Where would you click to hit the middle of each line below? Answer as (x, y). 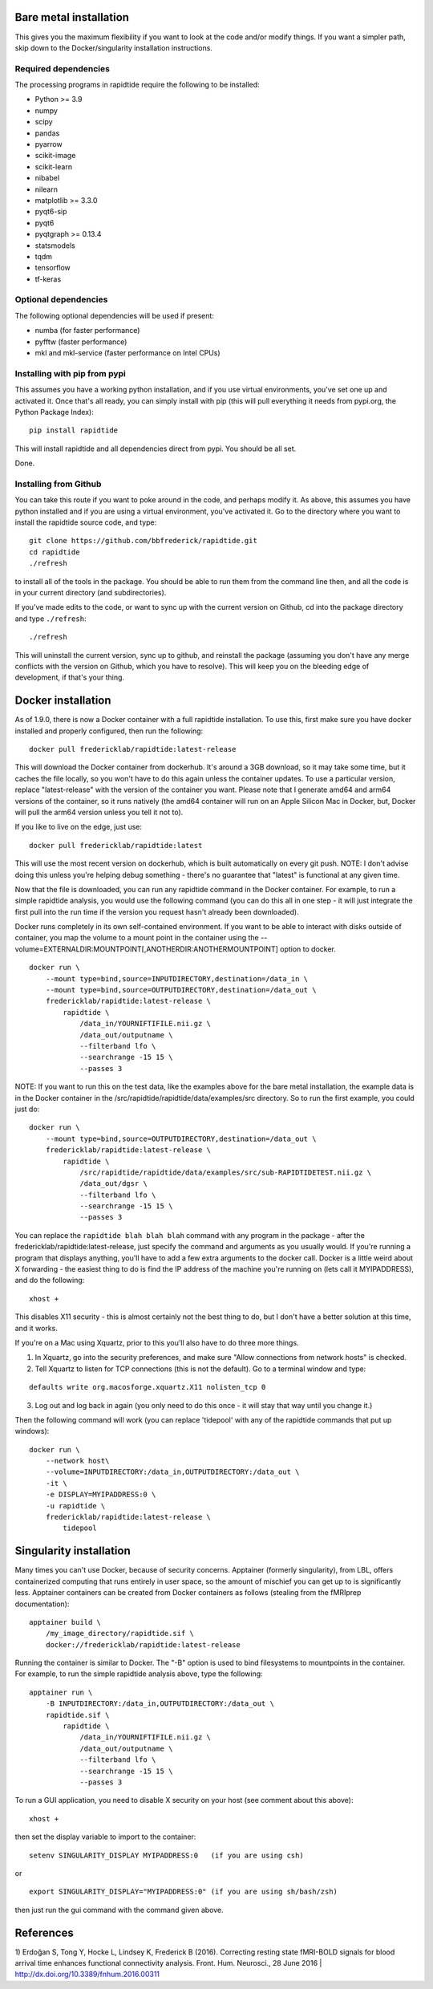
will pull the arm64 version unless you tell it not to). (99, 812)
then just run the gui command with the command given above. (119, 1910)
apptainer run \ (61, 1692)
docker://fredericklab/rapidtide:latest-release (143, 1644)
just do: (27, 1109)
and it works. (36, 1328)
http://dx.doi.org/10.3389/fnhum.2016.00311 (87, 1975)
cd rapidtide (55, 552)
